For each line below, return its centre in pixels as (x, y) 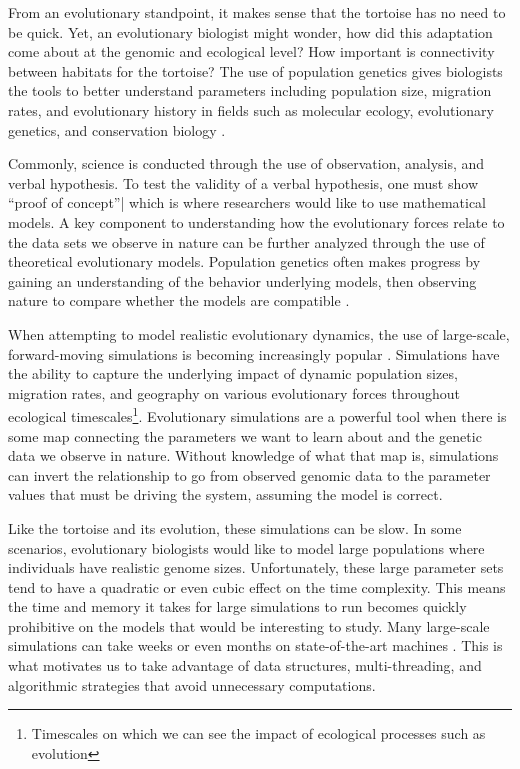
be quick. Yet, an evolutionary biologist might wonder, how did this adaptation (250, 31)
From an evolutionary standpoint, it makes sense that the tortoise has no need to (257, 12)
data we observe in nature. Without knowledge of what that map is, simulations (253, 455)
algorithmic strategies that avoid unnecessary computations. (192, 684)
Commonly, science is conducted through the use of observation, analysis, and (246, 163)
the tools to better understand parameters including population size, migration (250, 90)
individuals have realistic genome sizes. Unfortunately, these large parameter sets (256, 567)
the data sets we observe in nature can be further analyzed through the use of (246, 241)
